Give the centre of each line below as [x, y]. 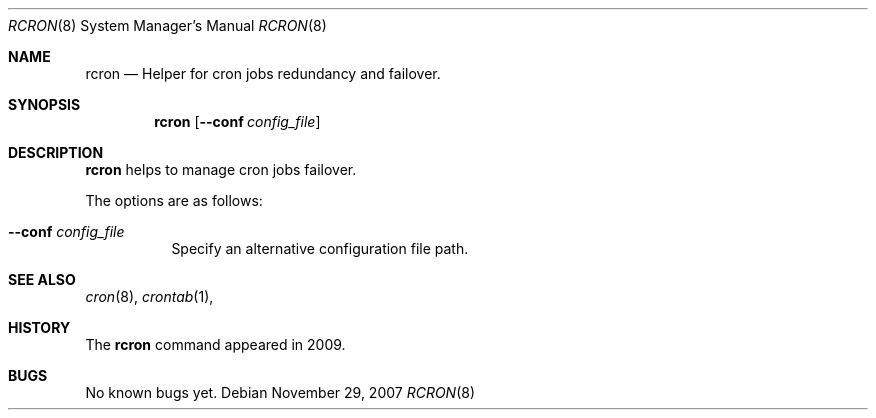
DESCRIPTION [56, 152]
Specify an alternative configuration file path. [320, 248]
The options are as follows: [174, 200]
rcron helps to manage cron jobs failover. [221, 169]
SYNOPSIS [44, 104]
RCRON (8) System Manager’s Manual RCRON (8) [167, 25]
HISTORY [39, 327]
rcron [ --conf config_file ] [237, 121]
